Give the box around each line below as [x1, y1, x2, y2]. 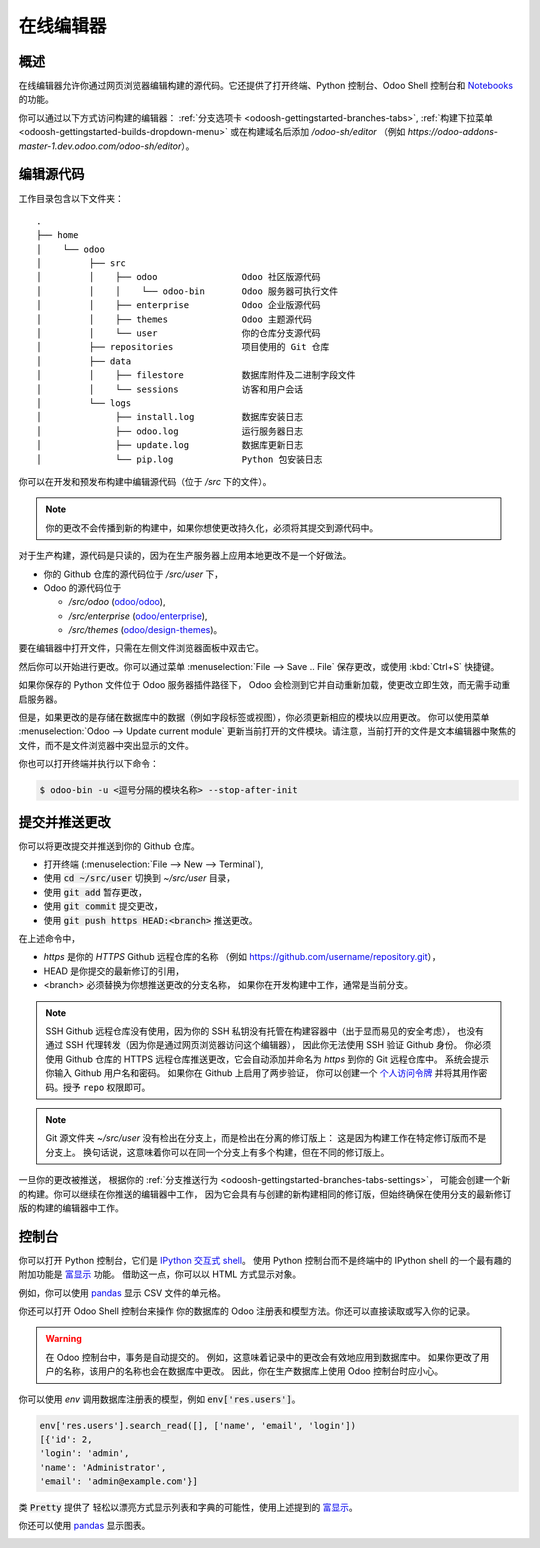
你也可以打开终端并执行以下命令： [18, 758, 159, 770]
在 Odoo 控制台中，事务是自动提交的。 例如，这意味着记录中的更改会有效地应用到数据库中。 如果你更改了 [45, 1351, 481, 1363]
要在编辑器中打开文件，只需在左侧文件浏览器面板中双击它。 [18, 642, 264, 654]
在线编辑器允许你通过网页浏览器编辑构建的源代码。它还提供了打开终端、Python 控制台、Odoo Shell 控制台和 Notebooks [18, 80, 514, 92]
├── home [36, 230, 79, 241]
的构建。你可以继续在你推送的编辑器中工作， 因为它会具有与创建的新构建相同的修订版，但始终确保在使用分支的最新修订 [18, 1188, 512, 1200]
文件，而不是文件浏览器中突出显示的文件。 [18, 739, 194, 751]
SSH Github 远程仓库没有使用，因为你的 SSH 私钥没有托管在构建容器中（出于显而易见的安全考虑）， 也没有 [45, 1025, 484, 1037]
